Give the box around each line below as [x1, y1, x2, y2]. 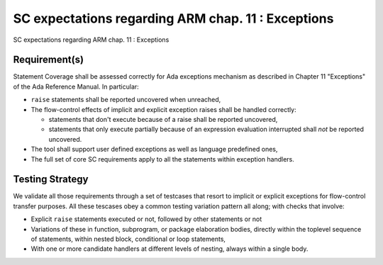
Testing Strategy [13, 174, 89, 186]
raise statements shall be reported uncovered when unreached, [30, 96, 221, 104]
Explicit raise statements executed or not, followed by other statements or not [30, 215, 262, 223]
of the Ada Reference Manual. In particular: [13, 82, 140, 91]
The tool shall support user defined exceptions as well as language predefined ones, [30, 145, 278, 154]
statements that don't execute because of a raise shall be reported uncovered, [48, 115, 278, 124]
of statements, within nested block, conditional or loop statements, [30, 235, 226, 244]
